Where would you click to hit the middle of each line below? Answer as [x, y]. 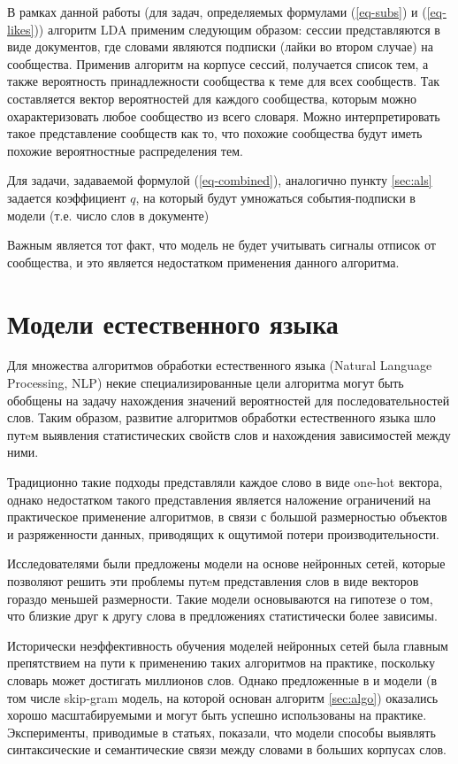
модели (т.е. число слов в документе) [108, 215]
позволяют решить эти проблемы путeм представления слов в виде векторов [213, 580]
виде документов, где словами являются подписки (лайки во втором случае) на [220, 46]
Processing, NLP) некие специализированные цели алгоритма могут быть [206, 383]
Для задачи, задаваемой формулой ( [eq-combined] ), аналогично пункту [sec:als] [220, 180]
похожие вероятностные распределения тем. [125, 150]
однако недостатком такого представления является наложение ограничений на [219, 499]
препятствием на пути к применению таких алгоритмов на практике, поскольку [221, 663]
